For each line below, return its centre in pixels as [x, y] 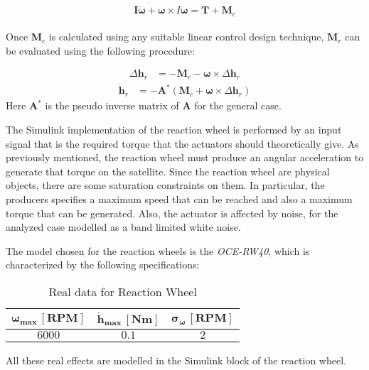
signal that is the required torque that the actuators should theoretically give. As [182, 143]
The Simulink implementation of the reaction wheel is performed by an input [174, 130]
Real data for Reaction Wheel [123, 292]
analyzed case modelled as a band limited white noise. [123, 227]
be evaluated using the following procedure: [100, 50]
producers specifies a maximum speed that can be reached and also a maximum [179, 199]
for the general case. [238, 105]
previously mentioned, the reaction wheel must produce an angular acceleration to [185, 157]
